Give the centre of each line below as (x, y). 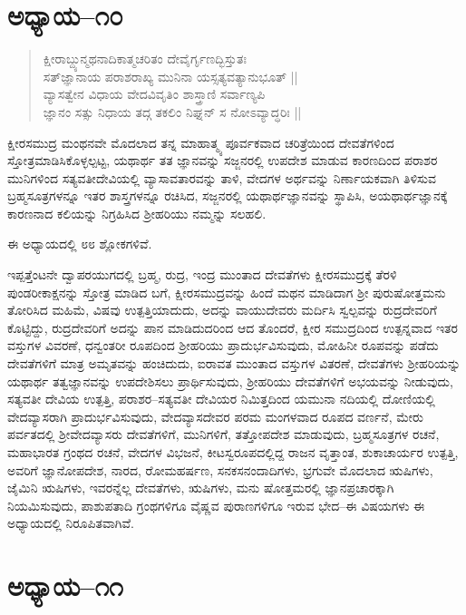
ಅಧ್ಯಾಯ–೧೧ (65, 586)
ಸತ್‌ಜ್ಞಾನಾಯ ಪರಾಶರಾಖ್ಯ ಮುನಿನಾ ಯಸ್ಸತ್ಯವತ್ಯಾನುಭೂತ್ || (170, 76)
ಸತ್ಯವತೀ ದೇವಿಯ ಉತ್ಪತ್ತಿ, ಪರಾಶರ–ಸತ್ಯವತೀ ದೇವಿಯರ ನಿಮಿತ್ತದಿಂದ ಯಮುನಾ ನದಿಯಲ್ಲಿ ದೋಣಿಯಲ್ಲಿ (221, 399)
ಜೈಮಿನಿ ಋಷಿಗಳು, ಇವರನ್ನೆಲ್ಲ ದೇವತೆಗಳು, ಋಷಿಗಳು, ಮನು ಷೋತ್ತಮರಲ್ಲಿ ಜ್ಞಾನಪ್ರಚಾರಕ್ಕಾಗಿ (201, 488)
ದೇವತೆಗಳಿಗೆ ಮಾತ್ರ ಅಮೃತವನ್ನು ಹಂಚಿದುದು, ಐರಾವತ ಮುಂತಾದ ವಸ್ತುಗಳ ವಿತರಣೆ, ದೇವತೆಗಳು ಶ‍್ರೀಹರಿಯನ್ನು (234, 363)
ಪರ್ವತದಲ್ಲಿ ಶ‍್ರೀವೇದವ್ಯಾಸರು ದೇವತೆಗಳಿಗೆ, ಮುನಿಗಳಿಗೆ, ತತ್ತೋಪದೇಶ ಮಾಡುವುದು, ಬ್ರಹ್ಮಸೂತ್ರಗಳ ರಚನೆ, (223, 434)
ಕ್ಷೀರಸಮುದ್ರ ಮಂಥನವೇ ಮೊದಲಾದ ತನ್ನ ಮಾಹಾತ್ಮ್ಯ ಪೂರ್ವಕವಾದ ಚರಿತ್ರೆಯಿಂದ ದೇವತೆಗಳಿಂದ (201, 142)
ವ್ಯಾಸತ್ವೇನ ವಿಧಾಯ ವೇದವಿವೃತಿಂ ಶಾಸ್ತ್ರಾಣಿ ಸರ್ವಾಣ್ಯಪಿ (154, 94)
